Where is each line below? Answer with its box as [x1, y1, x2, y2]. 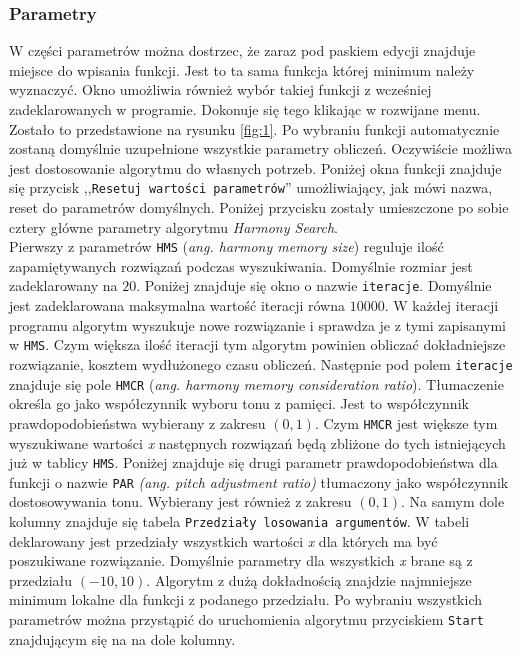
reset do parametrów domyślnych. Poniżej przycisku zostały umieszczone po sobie [9, 197, 509, 218]
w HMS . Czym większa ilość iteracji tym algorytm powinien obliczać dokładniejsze [9, 334, 506, 355]
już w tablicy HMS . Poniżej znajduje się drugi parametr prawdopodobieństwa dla [9, 452, 498, 473]
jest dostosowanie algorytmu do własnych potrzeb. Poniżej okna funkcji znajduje [9, 157, 502, 178]
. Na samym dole [401, 491, 505, 512]
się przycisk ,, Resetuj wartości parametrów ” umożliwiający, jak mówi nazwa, [9, 177, 493, 198]
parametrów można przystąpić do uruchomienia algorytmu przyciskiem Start [9, 609, 484, 630]
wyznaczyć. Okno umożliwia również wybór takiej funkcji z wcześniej [9, 79, 432, 100]
